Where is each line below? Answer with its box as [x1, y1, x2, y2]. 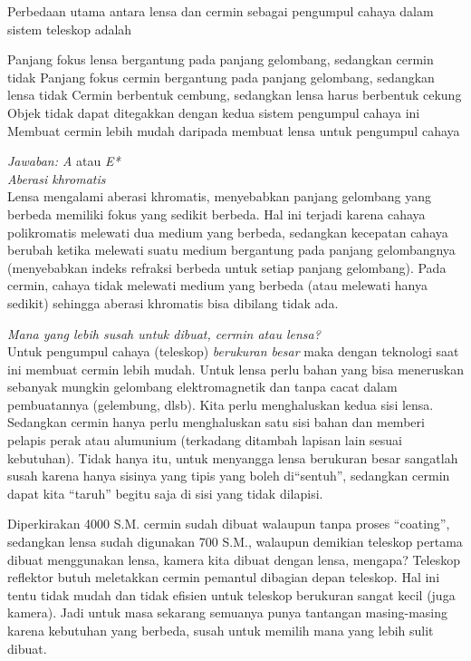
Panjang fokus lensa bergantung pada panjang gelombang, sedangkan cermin [7, 50, 434, 69]
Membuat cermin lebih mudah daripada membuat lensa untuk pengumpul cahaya [7, 121, 460, 140]
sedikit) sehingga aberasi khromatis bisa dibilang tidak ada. [7, 293, 339, 312]
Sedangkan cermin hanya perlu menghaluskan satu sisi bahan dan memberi [7, 413, 425, 432]
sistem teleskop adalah [7, 19, 132, 38]
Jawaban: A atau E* [7, 151, 120, 170]
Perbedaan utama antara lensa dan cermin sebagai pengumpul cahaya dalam [7, 2, 434, 20]
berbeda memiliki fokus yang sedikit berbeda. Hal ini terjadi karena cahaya [7, 204, 426, 223]
